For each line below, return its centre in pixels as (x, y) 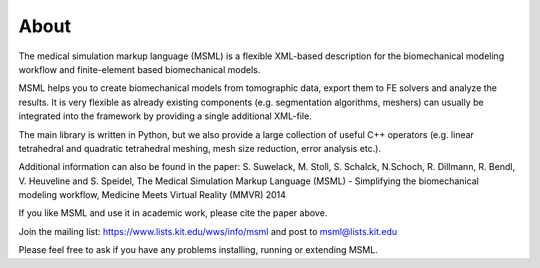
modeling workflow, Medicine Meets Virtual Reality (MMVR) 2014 (152, 195)
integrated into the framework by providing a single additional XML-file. (165, 116)
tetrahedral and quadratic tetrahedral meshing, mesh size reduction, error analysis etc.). (200, 148)
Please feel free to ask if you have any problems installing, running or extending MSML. (198, 250)
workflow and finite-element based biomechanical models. (139, 69)
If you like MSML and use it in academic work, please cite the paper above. (173, 213)
